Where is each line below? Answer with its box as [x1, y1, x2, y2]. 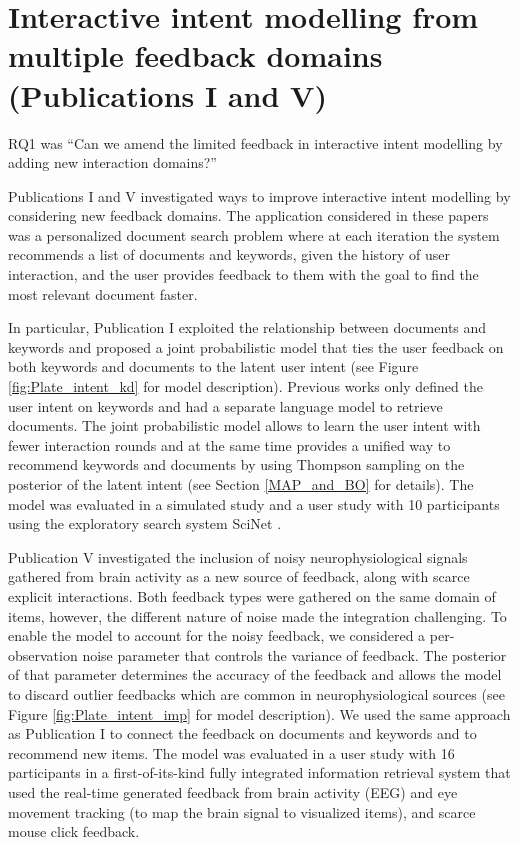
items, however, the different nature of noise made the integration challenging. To [8, 605, 507, 626]
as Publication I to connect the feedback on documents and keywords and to [8, 723, 477, 744]
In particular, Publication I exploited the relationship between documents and [8, 317, 487, 338]
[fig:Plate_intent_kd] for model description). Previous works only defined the [8, 376, 483, 397]
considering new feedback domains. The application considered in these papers [8, 205, 489, 226]
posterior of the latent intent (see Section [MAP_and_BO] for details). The [8, 474, 474, 494]
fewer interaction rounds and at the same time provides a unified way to [8, 434, 451, 455]
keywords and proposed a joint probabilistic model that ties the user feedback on [8, 336, 504, 357]
